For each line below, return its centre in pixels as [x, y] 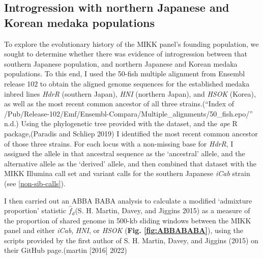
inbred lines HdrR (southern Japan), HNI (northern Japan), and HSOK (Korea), [130, 93]
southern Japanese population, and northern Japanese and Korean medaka [121, 63]
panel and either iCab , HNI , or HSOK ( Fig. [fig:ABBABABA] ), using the [124, 230]
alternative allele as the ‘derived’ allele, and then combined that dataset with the [130, 163]
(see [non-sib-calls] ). [35, 183]
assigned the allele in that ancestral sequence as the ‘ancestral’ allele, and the [125, 153]
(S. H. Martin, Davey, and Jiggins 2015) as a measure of [163, 210]
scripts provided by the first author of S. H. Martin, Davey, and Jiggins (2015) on [131, 240]
